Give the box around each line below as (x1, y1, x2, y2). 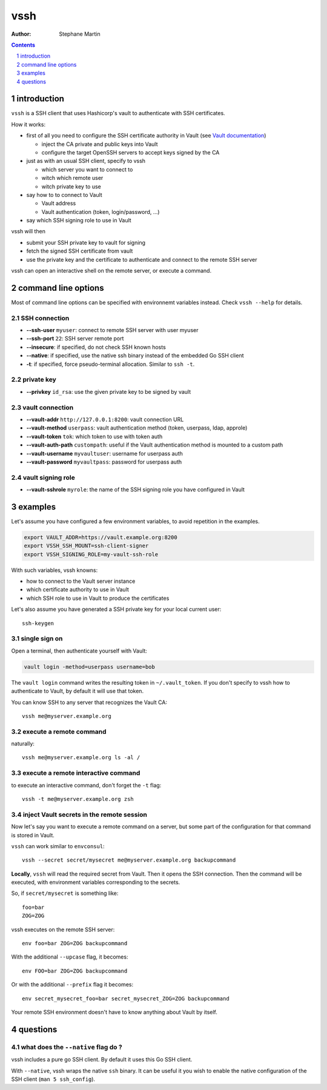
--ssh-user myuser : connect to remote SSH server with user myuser (26, 327, 199, 334)
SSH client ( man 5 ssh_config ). (11, 1075, 96, 1083)
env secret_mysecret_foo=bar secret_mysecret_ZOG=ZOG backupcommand (22, 995, 230, 1002)
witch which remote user (41, 174, 104, 182)
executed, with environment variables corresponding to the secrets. (11, 879, 180, 886)
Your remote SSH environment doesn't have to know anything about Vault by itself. (11, 1008, 217, 1015)
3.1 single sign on (11, 634, 63, 643)
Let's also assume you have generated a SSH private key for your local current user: (11, 606, 222, 613)
